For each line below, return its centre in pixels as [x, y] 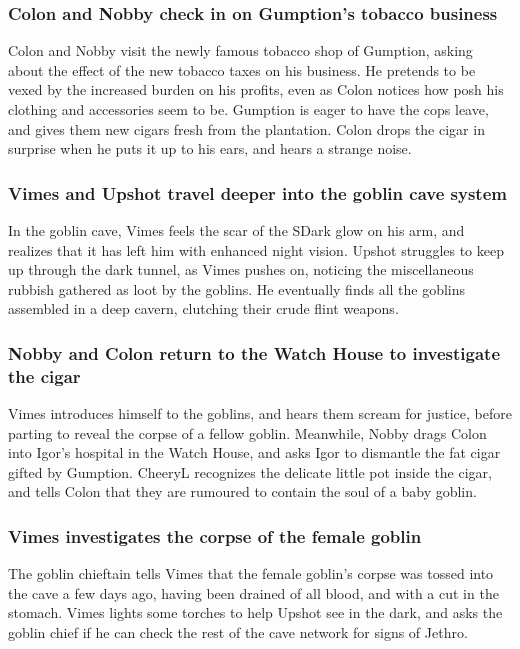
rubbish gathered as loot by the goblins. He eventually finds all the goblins [237, 288]
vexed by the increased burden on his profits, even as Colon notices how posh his [256, 89]
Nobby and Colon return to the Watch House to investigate [254, 352]
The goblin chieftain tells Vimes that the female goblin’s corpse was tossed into [251, 573]
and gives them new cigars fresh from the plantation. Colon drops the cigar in [246, 128]
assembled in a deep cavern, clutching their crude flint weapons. [203, 308]
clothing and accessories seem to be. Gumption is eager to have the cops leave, [248, 109]
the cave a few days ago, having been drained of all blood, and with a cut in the [253, 592]
